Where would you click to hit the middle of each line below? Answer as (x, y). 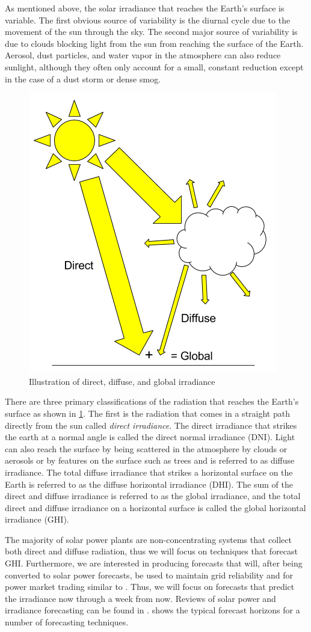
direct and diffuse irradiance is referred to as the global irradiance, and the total (153, 496)
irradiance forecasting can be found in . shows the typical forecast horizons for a (152, 610)
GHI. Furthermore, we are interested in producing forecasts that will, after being (154, 563)
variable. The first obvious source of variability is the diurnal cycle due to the (148, 20)
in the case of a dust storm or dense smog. (83, 78)
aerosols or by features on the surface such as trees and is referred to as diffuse (150, 460)
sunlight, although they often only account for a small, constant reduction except (154, 66)
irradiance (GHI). (37, 519)
